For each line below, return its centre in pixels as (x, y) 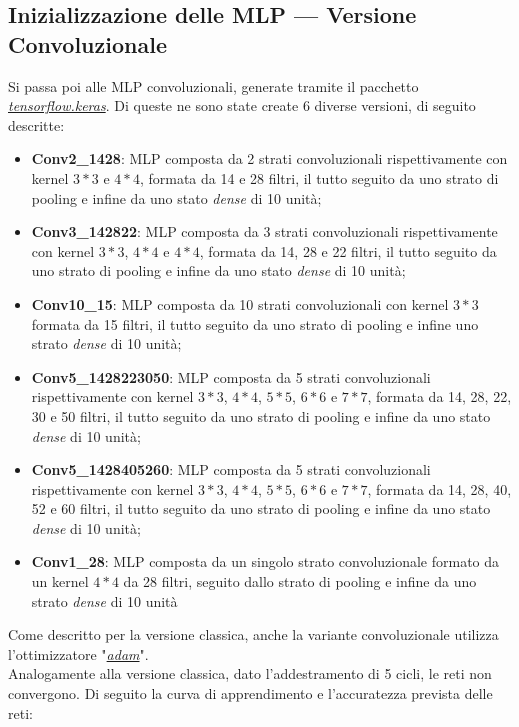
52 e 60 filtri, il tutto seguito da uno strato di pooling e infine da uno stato (261, 508)
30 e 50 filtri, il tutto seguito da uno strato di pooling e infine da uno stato (261, 415)
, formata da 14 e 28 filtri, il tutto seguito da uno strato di (319, 177)
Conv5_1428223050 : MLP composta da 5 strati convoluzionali (231, 376)
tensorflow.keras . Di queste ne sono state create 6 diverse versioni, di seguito (242, 105)
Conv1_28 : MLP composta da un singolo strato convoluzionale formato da (265, 561)
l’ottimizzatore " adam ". (78, 653)
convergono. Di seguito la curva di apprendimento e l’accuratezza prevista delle (250, 693)
